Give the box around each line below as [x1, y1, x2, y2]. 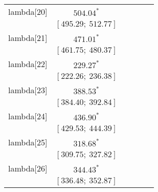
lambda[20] [8, 6, 48, 17]
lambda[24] [8, 110, 48, 122]
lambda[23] [8, 84, 48, 96]
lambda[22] [8, 58, 48, 70]
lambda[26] [8, 162, 48, 174]
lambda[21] [8, 32, 48, 44]
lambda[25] [8, 136, 48, 148]
